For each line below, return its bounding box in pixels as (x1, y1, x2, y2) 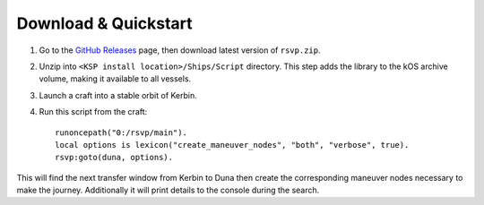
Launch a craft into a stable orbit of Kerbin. (39, 90, 197, 100)
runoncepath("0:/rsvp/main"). (55, 127, 188, 138)
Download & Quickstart (16, 13, 193, 33)
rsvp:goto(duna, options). (55, 152, 174, 163)
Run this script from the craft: (39, 107, 148, 117)
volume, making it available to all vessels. (39, 73, 192, 84)
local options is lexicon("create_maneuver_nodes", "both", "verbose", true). (55, 140, 410, 149)
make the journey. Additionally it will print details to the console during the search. (16, 184, 320, 196)
